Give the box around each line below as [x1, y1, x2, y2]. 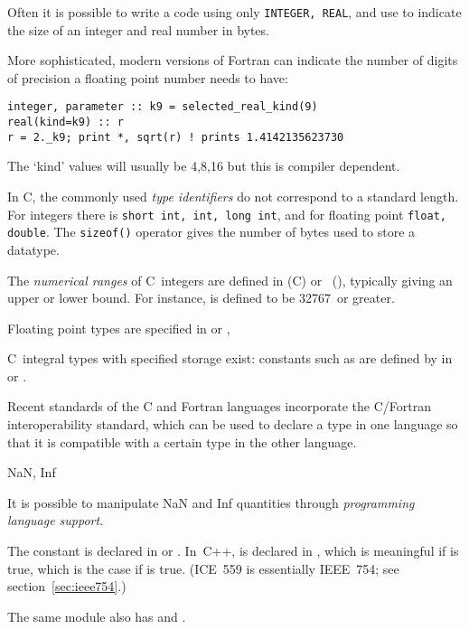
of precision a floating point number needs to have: [7, 68, 288, 87]
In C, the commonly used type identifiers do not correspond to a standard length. [7, 187, 459, 205]
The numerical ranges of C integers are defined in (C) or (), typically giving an [7, 270, 453, 289]
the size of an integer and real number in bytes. [7, 20, 269, 39]
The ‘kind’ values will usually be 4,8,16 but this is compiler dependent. [7, 156, 400, 175]
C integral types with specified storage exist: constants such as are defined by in [7, 349, 453, 368]
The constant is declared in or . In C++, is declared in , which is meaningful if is [7, 541, 459, 560]
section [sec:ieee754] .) [7, 577, 127, 596]
